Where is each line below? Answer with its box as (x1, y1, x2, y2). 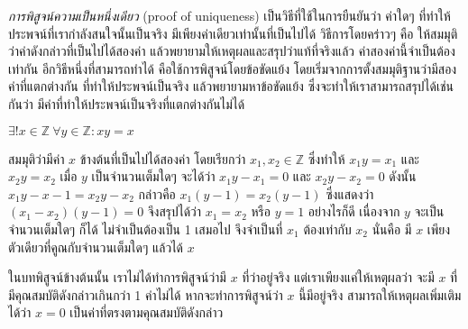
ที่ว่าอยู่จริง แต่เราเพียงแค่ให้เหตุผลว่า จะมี (242, 268, 435, 287)
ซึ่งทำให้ (307, 149, 345, 168)
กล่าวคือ (138, 184, 176, 203)
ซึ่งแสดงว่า (326, 184, 374, 203)
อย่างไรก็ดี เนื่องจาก (307, 202, 400, 221)
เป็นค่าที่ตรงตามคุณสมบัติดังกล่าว (69, 303, 224, 322)
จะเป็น (414, 202, 445, 221)
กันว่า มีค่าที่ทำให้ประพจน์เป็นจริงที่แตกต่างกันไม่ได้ (8, 94, 245, 113)
